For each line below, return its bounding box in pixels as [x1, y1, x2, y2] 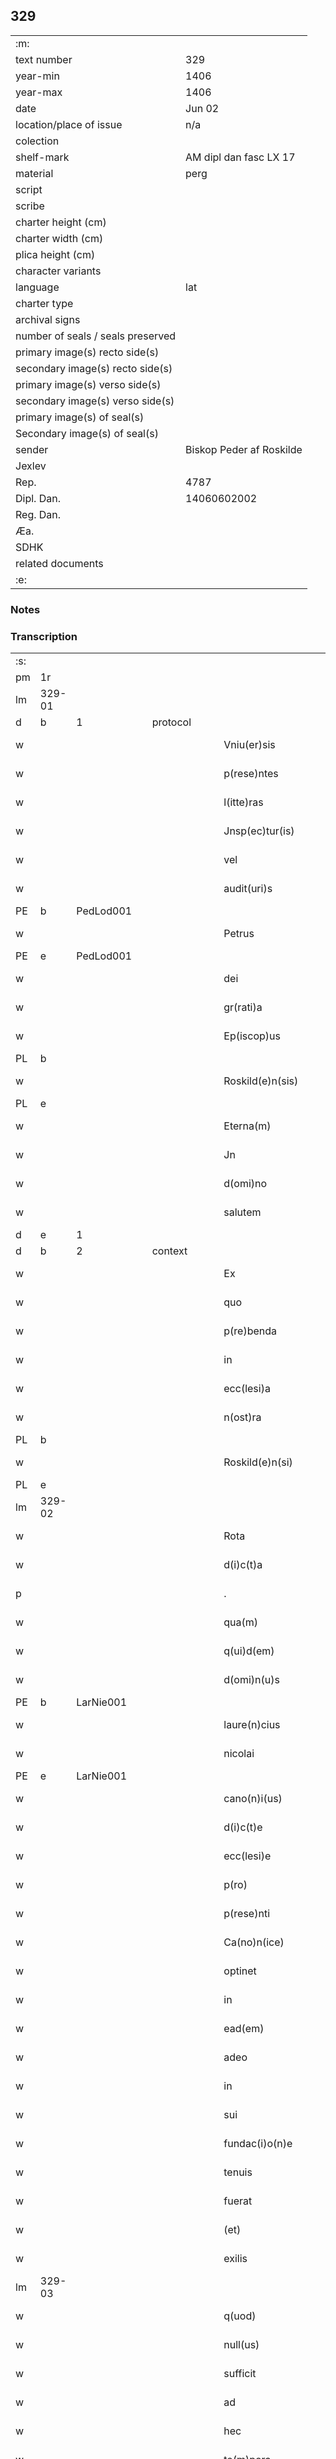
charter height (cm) [15, 215, 107, 229]
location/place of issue [15, 117, 123, 131]
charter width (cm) [15, 231, 104, 245]
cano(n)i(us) [223, 1792, 283, 1806]
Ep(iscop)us [223, 1029, 281, 1043]
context [151, 1244, 188, 1258]
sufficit [223, 2367, 257, 2381]
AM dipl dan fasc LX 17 [185, 150, 296, 164]
